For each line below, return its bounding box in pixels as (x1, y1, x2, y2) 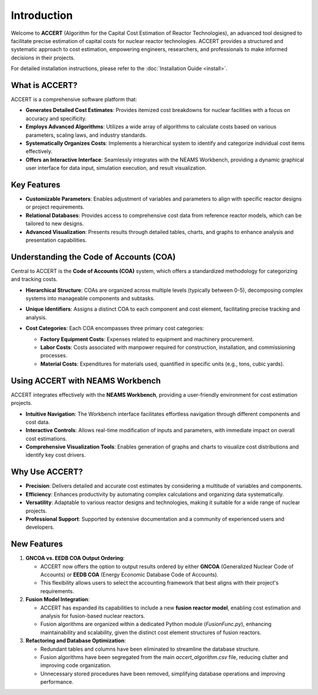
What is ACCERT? (11, 80, 78, 90)
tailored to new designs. (25, 220, 84, 227)
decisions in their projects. (11, 54, 75, 61)
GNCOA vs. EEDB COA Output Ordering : (25, 555, 125, 562)
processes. (40, 352, 68, 359)
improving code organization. (40, 662, 112, 669)
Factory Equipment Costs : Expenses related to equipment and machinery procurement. (40, 335, 254, 342)
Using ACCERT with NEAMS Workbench (11, 376, 161, 386)
